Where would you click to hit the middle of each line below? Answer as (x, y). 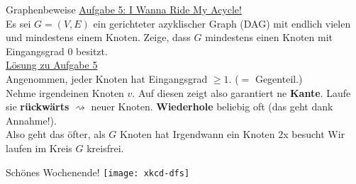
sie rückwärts (38, 107)
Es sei (18, 23)
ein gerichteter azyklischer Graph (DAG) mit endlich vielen (222, 23)
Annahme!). (31, 120)
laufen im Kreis (39, 148)
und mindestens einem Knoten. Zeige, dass (98, 37)
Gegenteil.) (279, 78)
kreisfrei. (105, 148)
